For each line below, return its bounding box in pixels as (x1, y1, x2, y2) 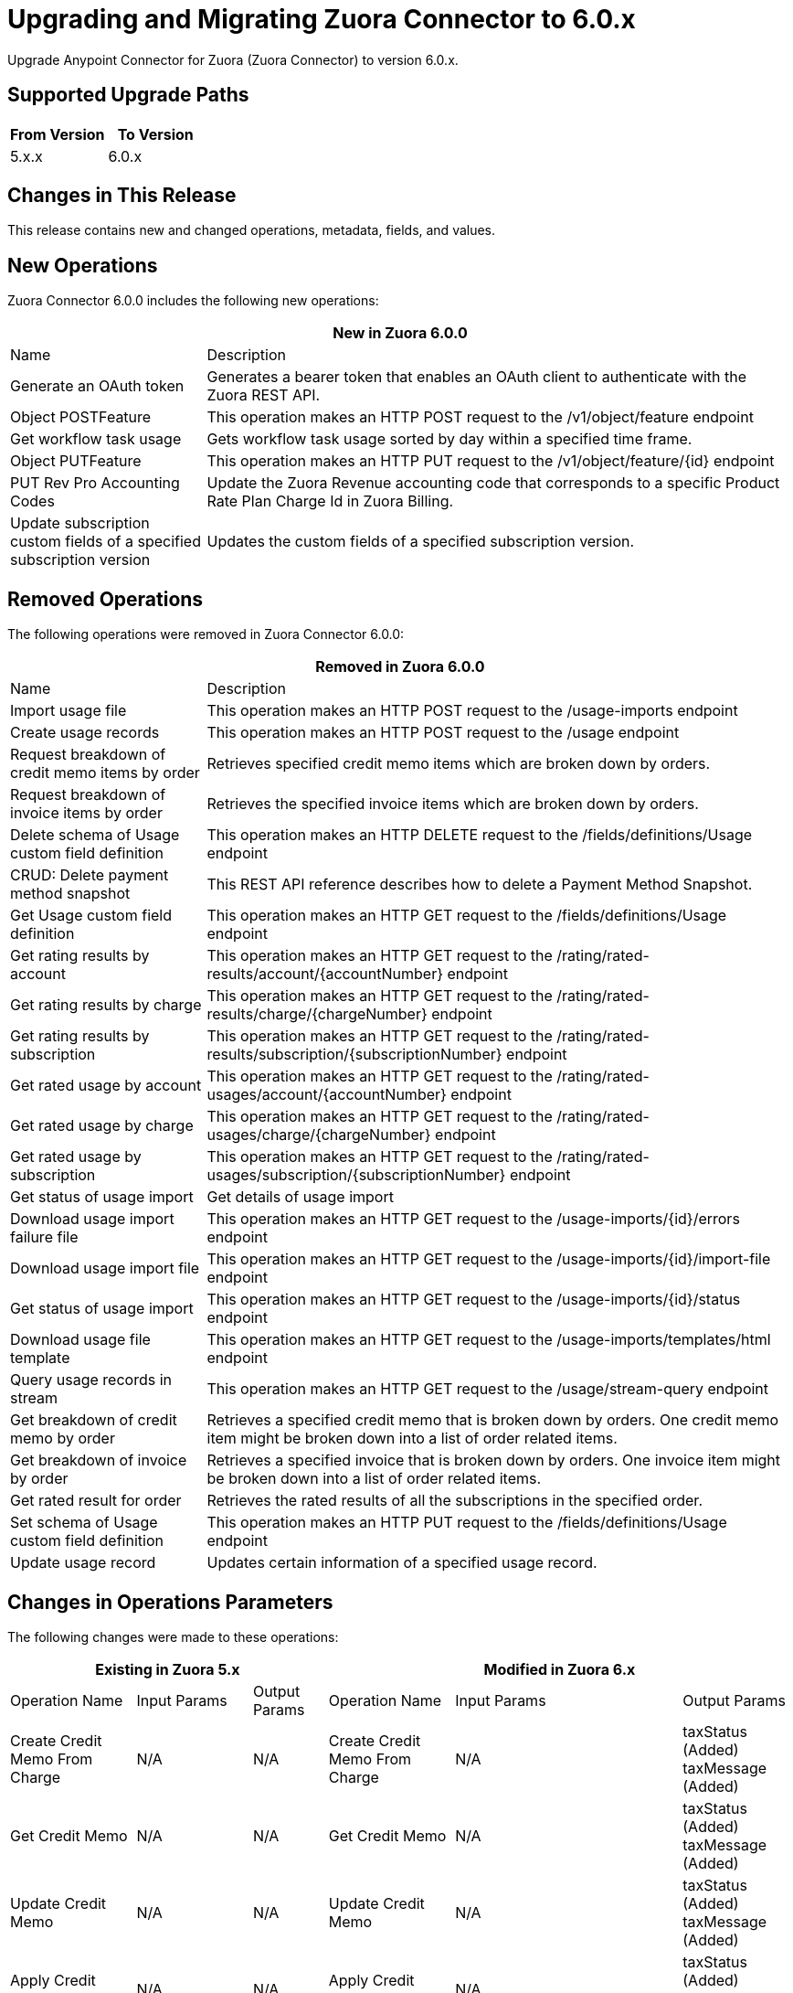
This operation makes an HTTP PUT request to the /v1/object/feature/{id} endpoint (206, 452, 775, 471)
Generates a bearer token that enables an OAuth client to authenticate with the (206, 368, 747, 387)
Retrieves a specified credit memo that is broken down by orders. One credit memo (206, 1411, 779, 1430)
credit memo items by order (10, 763, 200, 783)
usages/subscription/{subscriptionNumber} (206, 1166, 506, 1185)
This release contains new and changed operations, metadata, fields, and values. (7, 222, 496, 239)
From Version (10, 124, 105, 144)
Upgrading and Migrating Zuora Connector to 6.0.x (7, 4, 636, 35)
